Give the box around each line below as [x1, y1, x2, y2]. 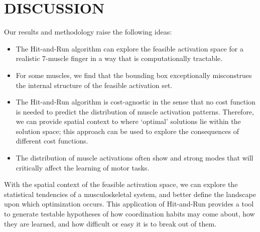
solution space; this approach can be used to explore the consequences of [16, 125, 239, 136]
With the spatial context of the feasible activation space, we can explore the [4, 179, 238, 189]
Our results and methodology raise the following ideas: [4, 26, 172, 37]
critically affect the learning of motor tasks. [16, 162, 150, 172]
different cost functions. [16, 135, 88, 146]
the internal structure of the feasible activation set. [16, 79, 173, 90]
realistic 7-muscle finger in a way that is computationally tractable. [16, 53, 223, 63]
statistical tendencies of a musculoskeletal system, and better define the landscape [4, 188, 256, 199]
